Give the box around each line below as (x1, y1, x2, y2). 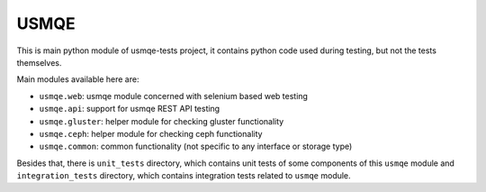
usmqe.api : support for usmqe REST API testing (39, 104, 220, 114)
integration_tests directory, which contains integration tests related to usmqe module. (16, 170, 351, 181)
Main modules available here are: (16, 74, 139, 85)
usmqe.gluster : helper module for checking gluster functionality (39, 115, 284, 126)
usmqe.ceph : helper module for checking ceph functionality (39, 128, 263, 139)
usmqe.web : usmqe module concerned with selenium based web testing (39, 90, 308, 101)
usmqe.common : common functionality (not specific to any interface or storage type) (39, 141, 353, 152)
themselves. (16, 57, 62, 68)
